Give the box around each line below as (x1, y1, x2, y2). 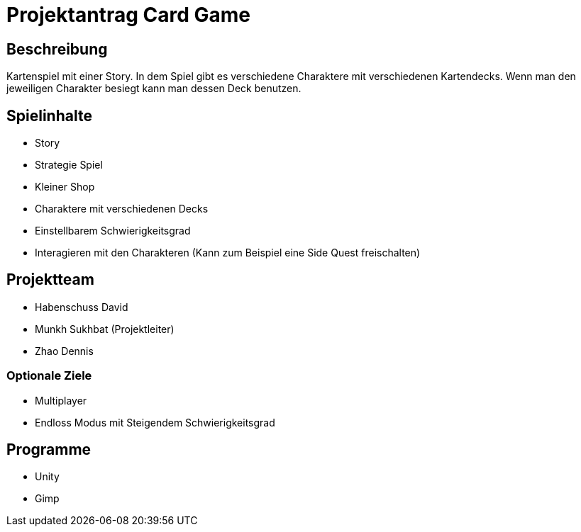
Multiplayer (35, 394, 87, 407)
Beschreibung (6, 40, 108, 58)
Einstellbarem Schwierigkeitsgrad (35, 225, 191, 237)
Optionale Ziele (6, 368, 92, 383)
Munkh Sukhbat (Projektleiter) (35, 322, 175, 335)
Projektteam (6, 271, 94, 289)
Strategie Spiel (35, 159, 103, 171)
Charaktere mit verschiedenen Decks (35, 203, 209, 215)
